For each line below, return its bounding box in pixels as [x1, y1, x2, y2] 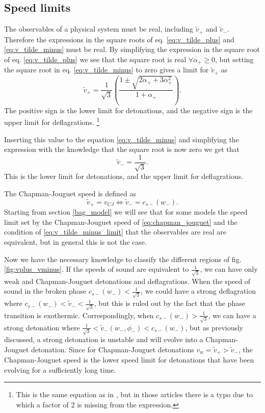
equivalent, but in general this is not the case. [4, 236, 147, 247]
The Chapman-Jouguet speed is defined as [4, 188, 137, 198]
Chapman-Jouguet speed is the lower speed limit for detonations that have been [4, 354, 254, 365]
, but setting [215, 54, 254, 64]
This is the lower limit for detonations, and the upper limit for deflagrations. [4, 171, 244, 182]
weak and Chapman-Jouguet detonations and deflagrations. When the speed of [4, 275, 251, 286]
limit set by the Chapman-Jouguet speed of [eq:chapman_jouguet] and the [4, 216, 237, 227]
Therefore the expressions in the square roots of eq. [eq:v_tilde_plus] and [4, 34, 234, 44]
